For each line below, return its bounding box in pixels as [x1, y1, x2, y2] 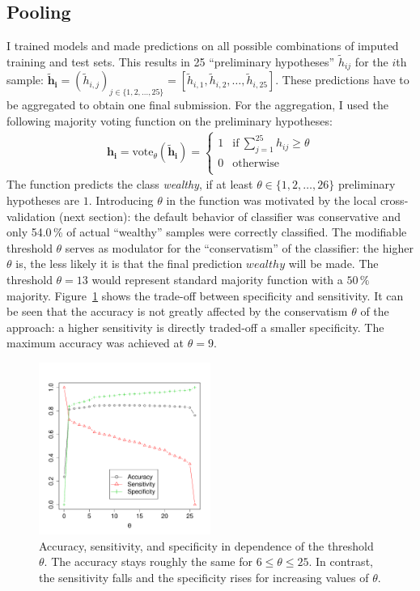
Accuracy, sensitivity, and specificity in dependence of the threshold [39, 537, 374, 554]
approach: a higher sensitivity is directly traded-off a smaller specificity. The [6, 318, 384, 335]
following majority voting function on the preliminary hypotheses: [6, 112, 333, 129]
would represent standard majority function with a [91, 270, 343, 287]
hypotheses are [6, 191, 80, 208]
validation [6, 207, 56, 224]
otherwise [232, 158, 279, 170]
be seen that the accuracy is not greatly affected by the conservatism [6, 303, 348, 320]
